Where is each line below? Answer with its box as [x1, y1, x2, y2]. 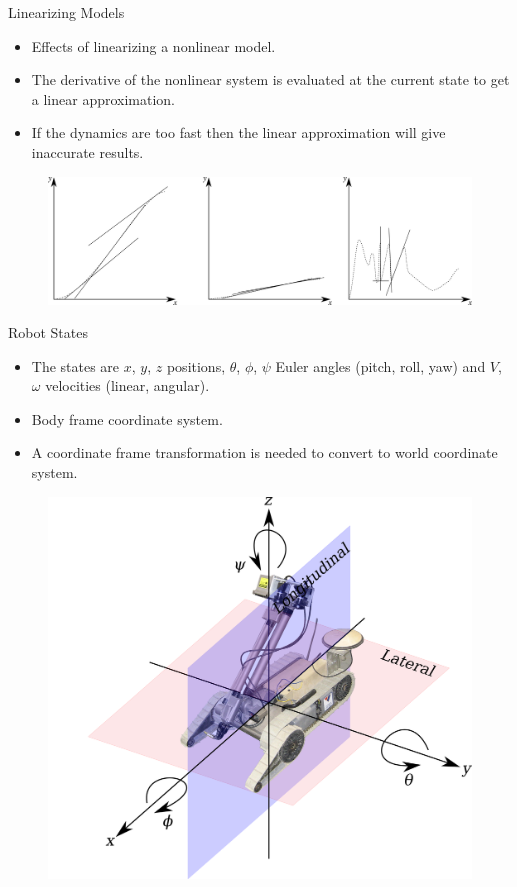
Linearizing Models [8, 2, 125, 22]
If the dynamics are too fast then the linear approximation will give [31, 122, 446, 143]
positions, [166, 355, 226, 376]
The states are [31, 355, 120, 376]
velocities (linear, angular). [45, 375, 210, 396]
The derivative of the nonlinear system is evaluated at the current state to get [31, 69, 510, 90]
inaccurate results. [31, 141, 144, 162]
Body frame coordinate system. [31, 408, 223, 429]
